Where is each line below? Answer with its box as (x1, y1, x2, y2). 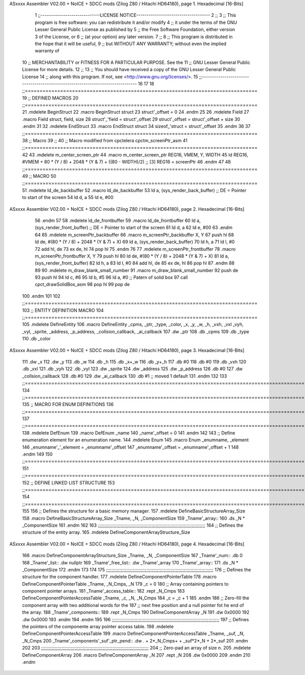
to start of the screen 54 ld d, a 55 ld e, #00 (22, 195, 114, 201)
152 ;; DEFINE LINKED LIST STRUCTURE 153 (22, 479, 115, 486)
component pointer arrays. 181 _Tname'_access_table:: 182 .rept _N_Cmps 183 (22, 588, 185, 594)
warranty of (35, 48, 59, 54)
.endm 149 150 (22, 451, 53, 457)
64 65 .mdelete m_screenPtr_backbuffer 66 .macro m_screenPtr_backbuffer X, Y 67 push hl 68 (35, 232, 234, 238)
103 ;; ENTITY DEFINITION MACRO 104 (22, 307, 104, 313)
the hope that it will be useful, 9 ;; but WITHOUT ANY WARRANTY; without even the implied (35, 41, 226, 47)
